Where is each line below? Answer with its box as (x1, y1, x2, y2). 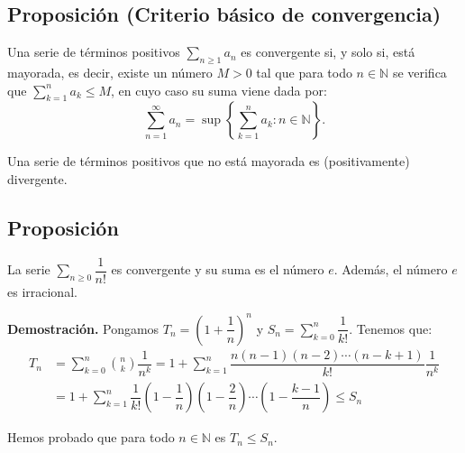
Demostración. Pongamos (7, 319, 160, 337)
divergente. (7, 169, 68, 188)
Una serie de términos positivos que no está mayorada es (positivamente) (7, 152, 410, 171)
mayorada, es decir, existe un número (7, 63, 213, 81)
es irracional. (7, 282, 77, 300)
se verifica (392, 63, 447, 81)
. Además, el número (333, 260, 448, 279)
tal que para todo (256, 63, 352, 81)
